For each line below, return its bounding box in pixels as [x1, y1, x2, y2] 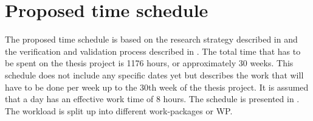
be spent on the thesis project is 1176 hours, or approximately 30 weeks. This [5, 57, 294, 69]
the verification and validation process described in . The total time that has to [5, 44, 301, 57]
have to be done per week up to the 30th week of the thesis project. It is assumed [5, 80, 309, 93]
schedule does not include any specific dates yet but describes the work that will [5, 68, 304, 81]
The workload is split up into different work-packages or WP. [5, 104, 233, 117]
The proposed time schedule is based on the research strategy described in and [5, 33, 298, 46]
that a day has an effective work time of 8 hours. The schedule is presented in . [5, 92, 300, 105]
